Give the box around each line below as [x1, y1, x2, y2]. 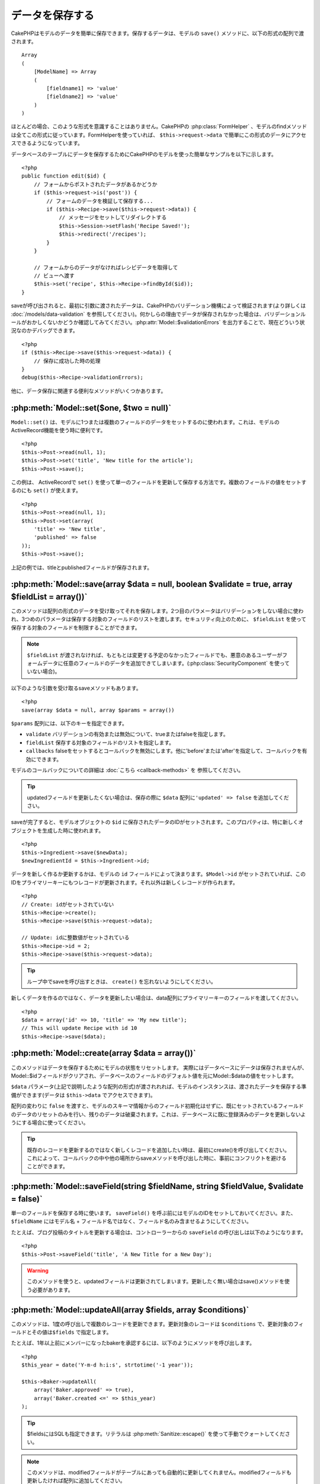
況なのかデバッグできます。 [11, 327, 78, 334]
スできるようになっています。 [11, 139, 83, 147]
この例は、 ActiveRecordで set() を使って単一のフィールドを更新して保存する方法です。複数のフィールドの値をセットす [11, 478, 307, 486]
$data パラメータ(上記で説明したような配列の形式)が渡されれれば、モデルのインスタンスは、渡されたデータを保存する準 [11, 1083, 307, 1090]
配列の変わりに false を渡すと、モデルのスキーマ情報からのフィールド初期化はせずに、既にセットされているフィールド [11, 1102, 305, 1109]
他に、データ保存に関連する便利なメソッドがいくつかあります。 [11, 387, 167, 394]
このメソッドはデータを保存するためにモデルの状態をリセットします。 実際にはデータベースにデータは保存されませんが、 [11, 1064, 308, 1071]
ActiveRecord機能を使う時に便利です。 [11, 427, 106, 434]
